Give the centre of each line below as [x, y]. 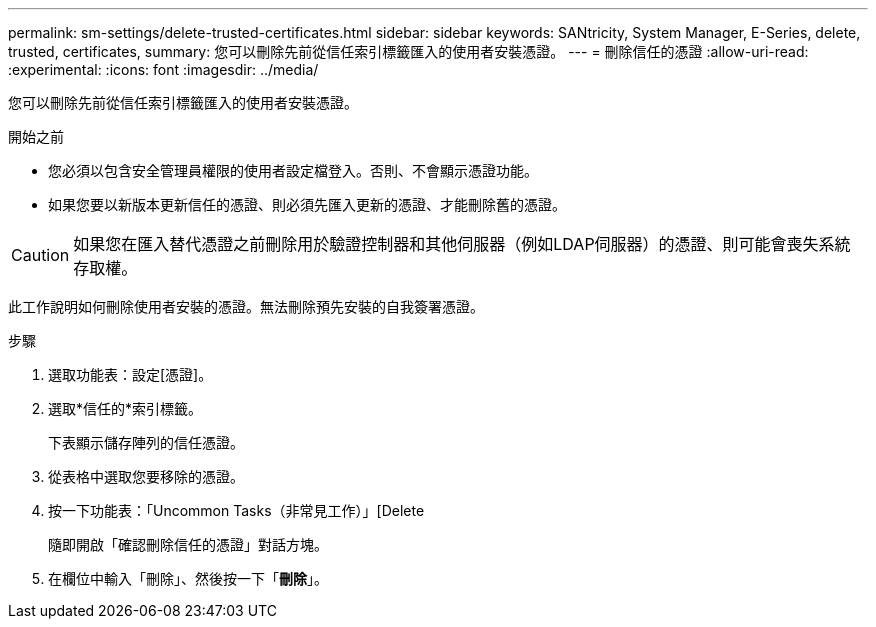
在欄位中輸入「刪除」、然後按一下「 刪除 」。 [188, 578]
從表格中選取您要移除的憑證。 [146, 476]
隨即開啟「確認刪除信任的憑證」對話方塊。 [188, 544]
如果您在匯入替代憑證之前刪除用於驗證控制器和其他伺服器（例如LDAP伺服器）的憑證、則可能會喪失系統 [462, 244]
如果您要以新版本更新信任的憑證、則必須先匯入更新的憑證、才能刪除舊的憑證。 [307, 204]
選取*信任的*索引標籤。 [125, 408]
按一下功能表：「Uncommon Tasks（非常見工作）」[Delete [236, 510]
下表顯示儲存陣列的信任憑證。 [146, 442]
